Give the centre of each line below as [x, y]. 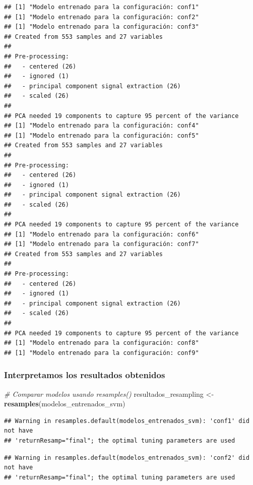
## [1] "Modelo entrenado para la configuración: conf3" [102, 27]
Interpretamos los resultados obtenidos [85, 375]
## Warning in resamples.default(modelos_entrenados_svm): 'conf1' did [127, 421]
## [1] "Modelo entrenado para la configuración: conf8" [102, 343]
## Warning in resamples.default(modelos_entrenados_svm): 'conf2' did [127, 458]
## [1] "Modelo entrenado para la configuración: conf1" [102, 7]
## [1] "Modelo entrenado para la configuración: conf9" [102, 353]
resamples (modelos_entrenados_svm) [65, 404]
